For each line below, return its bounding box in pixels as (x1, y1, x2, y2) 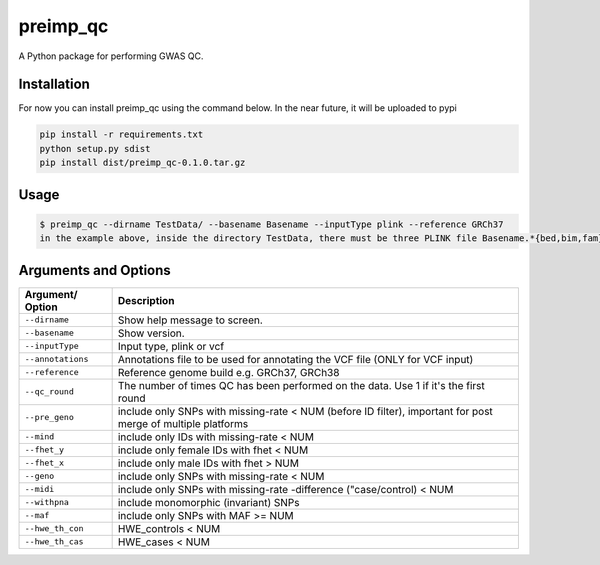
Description (117, 293, 175, 307)
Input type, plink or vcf (117, 339, 225, 353)
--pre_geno (24, 412, 75, 423)
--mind (24, 431, 55, 442)
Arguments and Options (18, 261, 172, 279)
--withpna (24, 497, 70, 508)
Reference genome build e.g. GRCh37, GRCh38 (117, 365, 340, 379)
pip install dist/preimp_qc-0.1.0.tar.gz (39, 157, 246, 169)
